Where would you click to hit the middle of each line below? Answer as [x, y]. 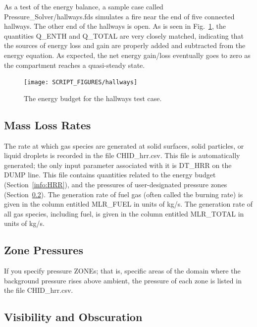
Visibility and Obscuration [73, 317]
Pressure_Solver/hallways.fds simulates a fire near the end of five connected [119, 16]
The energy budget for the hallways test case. [93, 98]
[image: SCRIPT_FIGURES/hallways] [81, 82]
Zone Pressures [44, 250]
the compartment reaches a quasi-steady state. [75, 65]
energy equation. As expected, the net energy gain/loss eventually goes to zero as [127, 55]
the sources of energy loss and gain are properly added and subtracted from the [125, 45]
